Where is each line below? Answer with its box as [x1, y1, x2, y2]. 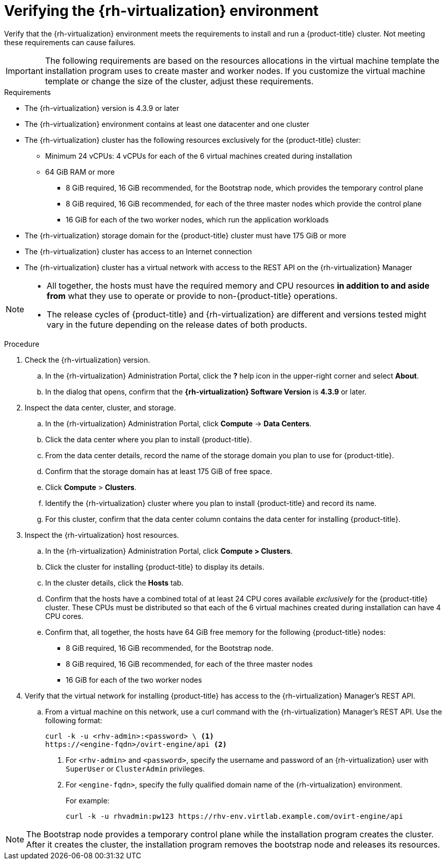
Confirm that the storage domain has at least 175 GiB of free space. [45, 466, 273, 476]
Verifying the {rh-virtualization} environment [4, 2, 319, 20]
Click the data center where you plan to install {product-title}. [45, 435, 252, 444]
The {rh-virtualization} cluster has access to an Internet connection [25, 247, 252, 256]
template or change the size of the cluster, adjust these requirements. [45, 76, 314, 86]
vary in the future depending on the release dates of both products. [47, 319, 307, 330]
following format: [45, 716, 103, 725]
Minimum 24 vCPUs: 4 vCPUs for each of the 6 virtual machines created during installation [45, 151, 353, 160]
